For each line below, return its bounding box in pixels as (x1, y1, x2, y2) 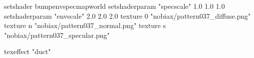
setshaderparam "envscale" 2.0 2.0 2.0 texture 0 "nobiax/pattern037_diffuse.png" (4, 10, 251, 21)
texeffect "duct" (4, 46, 51, 57)
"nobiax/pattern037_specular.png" (4, 29, 110, 40)
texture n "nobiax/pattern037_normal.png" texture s (4, 20, 166, 30)
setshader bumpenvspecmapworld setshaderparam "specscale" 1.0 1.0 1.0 (4, 1, 225, 11)
